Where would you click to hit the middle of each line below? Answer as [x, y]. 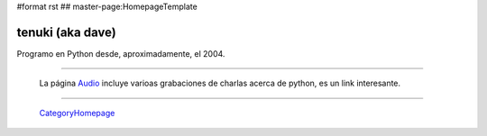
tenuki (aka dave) [66, 32]
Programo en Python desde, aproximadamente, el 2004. [121, 53]
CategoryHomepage [77, 113]
